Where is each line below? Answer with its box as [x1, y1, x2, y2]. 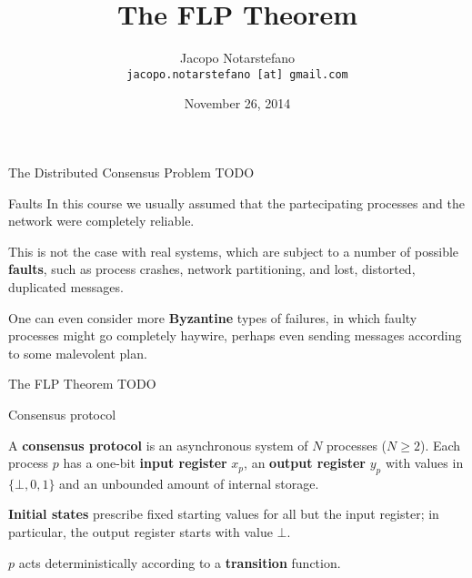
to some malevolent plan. [8, 343, 147, 362]
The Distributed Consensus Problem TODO [8, 162, 255, 181]
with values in [385, 453, 464, 472]
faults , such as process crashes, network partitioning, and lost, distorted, [8, 259, 416, 279]
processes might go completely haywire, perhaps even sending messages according [8, 326, 462, 345]
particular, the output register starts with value [8, 522, 273, 542]
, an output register [244, 453, 367, 472]
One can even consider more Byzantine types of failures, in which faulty [8, 308, 417, 327]
